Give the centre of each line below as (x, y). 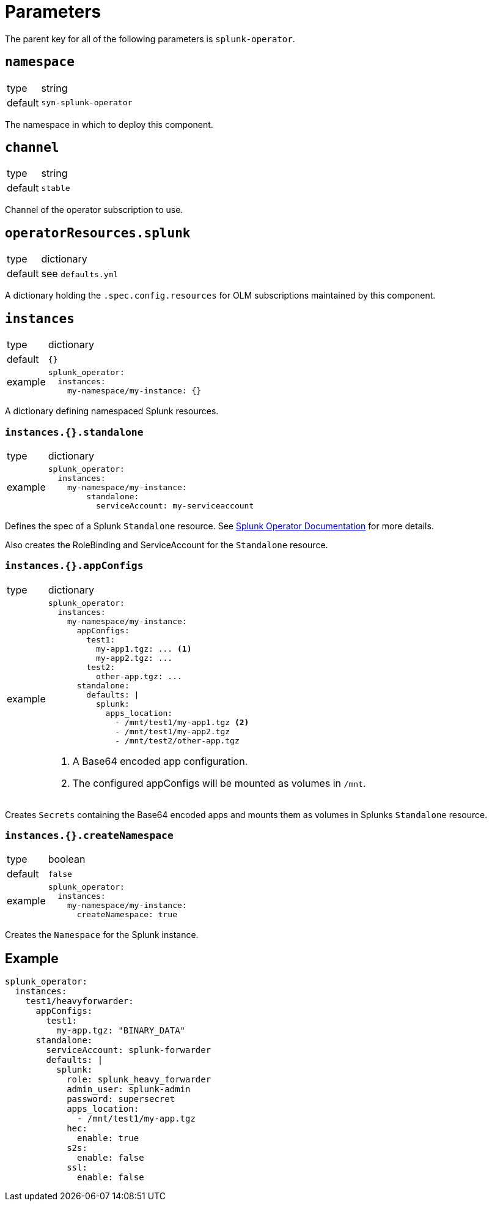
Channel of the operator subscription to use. (94, 210)
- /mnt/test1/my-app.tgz (136, 1119)
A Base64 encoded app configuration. (160, 761)
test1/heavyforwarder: (79, 1001)
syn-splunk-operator (87, 103)
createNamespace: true (127, 915)
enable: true (108, 1138)
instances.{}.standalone (74, 432)
